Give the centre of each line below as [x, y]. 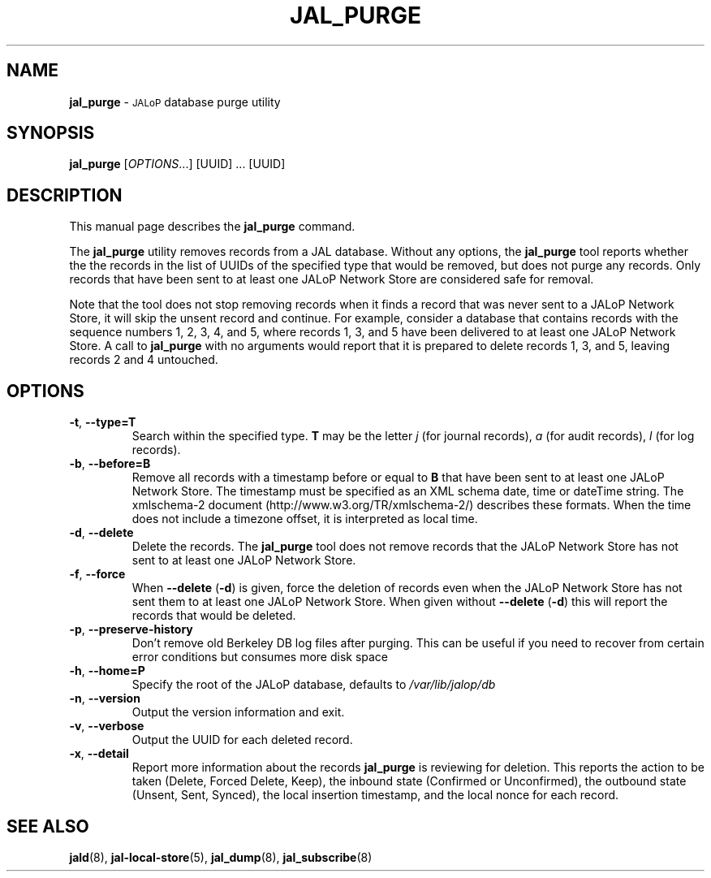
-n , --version [105, 699]
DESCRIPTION [65, 195]
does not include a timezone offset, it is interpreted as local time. [305, 519]
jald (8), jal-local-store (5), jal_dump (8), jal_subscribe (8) [221, 857]
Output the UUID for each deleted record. [242, 740]
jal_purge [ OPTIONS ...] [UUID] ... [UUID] [177, 164]
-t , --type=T [103, 422]
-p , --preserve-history [131, 629]
